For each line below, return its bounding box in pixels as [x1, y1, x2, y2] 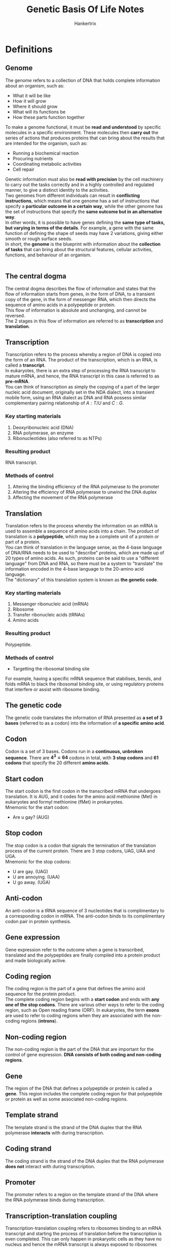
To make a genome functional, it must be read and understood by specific [5, 124, 161, 130]
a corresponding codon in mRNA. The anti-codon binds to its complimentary [5, 913, 165, 919]
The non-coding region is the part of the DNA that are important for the [5, 1046, 154, 1052]
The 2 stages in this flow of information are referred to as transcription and [5, 318, 163, 324]
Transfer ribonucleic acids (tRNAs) [12, 612, 85, 618]
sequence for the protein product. [5, 991, 76, 997]
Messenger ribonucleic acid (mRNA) [12, 601, 89, 607]
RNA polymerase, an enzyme [12, 430, 74, 436]
